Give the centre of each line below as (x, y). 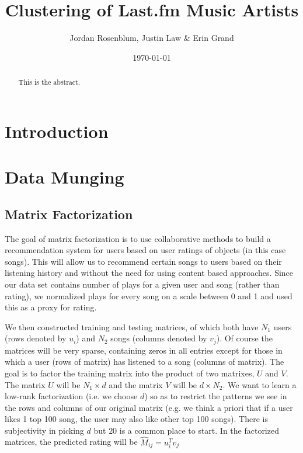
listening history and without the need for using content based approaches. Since (149, 273)
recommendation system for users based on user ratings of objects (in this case (145, 250)
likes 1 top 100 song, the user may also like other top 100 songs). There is (136, 419)
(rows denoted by (36, 338)
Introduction (57, 131)
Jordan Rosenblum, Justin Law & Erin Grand (152, 38)
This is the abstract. (49, 82)
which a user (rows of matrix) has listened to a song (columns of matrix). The (144, 362)
